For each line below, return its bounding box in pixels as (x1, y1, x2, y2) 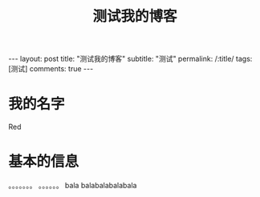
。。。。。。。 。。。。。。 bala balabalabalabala (8, 181, 137, 191)
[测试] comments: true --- (8, 64, 94, 74)
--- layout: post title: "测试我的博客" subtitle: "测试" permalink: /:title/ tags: (8, 54, 253, 64)
